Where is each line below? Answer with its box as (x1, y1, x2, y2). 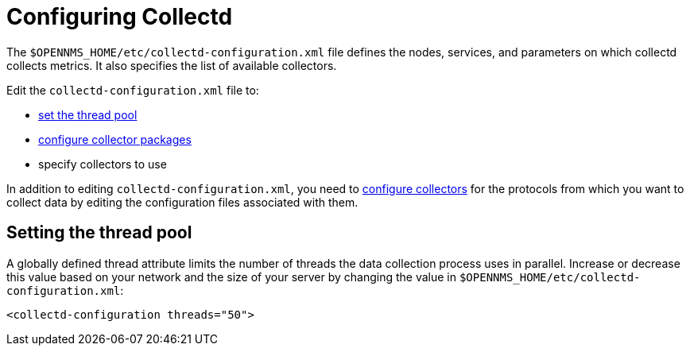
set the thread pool (38, 107, 138, 122)
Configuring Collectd (6, 3, 233, 30)
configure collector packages (38, 132, 192, 146)
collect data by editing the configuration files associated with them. (6, 195, 359, 209)
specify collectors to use (38, 157, 167, 171)
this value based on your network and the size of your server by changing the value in (6, 269, 456, 284)
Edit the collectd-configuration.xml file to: (6, 83, 259, 97)
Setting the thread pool (6, 222, 192, 243)
